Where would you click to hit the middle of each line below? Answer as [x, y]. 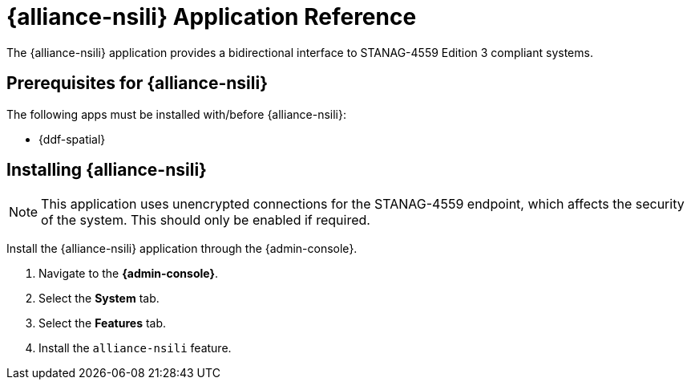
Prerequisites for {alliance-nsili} [137, 83]
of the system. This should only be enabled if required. [206, 220]
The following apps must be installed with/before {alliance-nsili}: [176, 114]
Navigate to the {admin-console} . [129, 274]
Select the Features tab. [103, 323]
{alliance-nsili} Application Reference [212, 17]
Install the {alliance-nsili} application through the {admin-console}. [182, 249]
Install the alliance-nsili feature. [135, 348]
